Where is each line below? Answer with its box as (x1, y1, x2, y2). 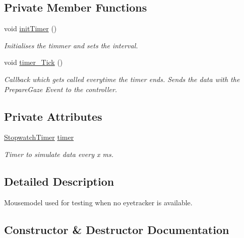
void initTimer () (4, 23, 57, 34)
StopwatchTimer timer (4, 132, 74, 142)
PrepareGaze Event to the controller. (4, 84, 117, 94)
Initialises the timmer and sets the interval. (4, 40, 138, 50)
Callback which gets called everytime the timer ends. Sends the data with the (4, 73, 240, 84)
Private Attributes (4, 108, 102, 124)
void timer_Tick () (4, 57, 63, 67)
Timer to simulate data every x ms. (4, 148, 113, 159)
